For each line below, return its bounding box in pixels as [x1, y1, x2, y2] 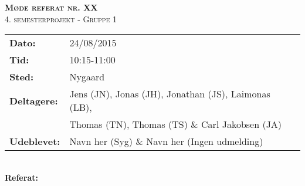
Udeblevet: [9, 134, 60, 148]
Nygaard [69, 70, 105, 84]
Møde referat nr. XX [5, 1, 98, 13]
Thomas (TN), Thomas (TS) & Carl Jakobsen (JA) [69, 117, 282, 131]
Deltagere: [9, 93, 58, 107]
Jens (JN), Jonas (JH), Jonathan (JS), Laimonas [69, 87, 270, 101]
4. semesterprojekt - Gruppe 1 [5, 12, 117, 25]
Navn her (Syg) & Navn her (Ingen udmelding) [69, 134, 263, 148]
